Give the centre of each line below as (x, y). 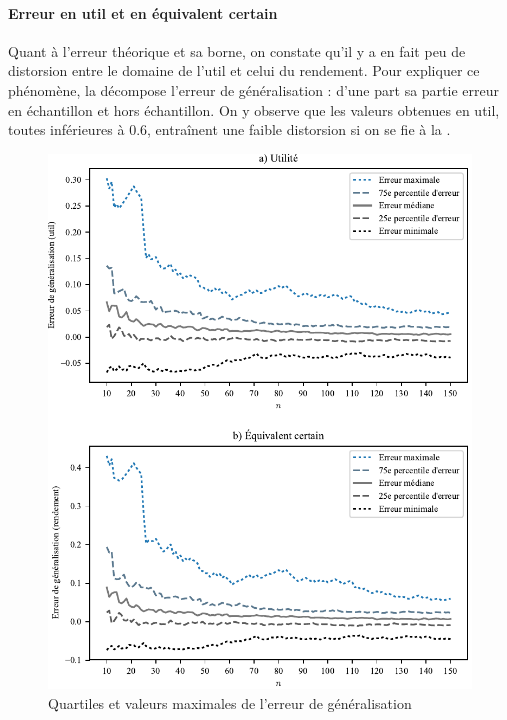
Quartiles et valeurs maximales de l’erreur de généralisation (230, 702)
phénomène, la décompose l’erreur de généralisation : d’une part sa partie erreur (253, 89)
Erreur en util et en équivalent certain (143, 12)
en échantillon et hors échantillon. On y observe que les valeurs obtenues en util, (254, 109)
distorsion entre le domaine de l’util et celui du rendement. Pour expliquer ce (244, 70)
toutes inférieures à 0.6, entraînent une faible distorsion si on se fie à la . (229, 129)
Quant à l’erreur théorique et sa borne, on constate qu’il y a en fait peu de (237, 50)
